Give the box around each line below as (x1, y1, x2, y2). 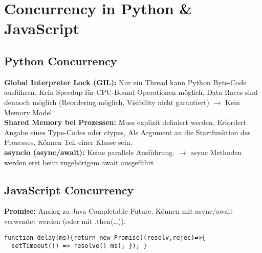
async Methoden (190, 146, 242, 157)
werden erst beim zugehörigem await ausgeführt (4, 157, 154, 167)
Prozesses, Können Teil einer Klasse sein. (4, 137, 133, 147)
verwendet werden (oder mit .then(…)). (4, 215, 126, 226)
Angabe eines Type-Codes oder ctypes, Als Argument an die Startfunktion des (4, 127, 251, 137)
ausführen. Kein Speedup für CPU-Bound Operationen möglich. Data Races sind (4, 87, 258, 97)
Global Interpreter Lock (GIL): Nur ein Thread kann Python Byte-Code (4, 77, 247, 87)
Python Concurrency (4, 53, 117, 68)
